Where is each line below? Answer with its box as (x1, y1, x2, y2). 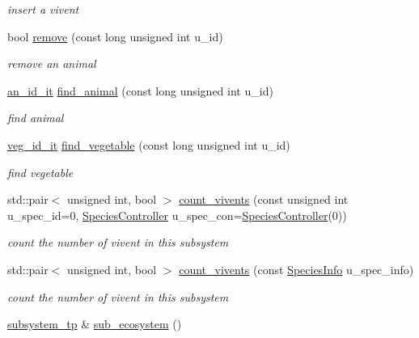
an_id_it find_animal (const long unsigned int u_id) (7, 82, 273, 99)
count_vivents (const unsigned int (179, 191, 349, 208)
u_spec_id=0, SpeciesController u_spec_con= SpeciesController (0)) (7, 206, 347, 223)
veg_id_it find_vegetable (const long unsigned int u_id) (7, 136, 290, 153)
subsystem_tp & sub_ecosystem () (7, 315, 182, 332)
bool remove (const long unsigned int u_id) (7, 27, 223, 44)
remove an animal (7, 55, 96, 72)
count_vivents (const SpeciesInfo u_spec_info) (179, 260, 414, 277)
